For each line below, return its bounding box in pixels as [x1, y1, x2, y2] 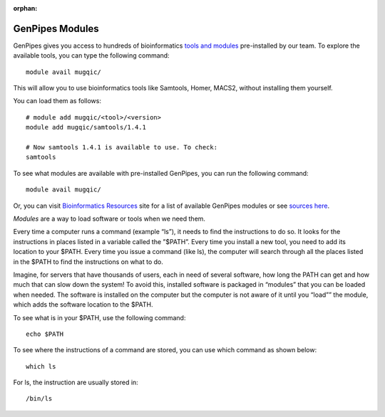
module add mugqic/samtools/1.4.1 [26, 123, 146, 132]
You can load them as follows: [13, 97, 101, 105]
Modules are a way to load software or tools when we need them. [13, 214, 206, 223]
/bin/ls [26, 395, 53, 403]
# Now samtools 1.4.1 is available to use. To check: [26, 143, 217, 152]
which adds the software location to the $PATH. [13, 300, 153, 309]
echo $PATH [26, 329, 64, 338]
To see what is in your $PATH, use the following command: [13, 313, 186, 322]
